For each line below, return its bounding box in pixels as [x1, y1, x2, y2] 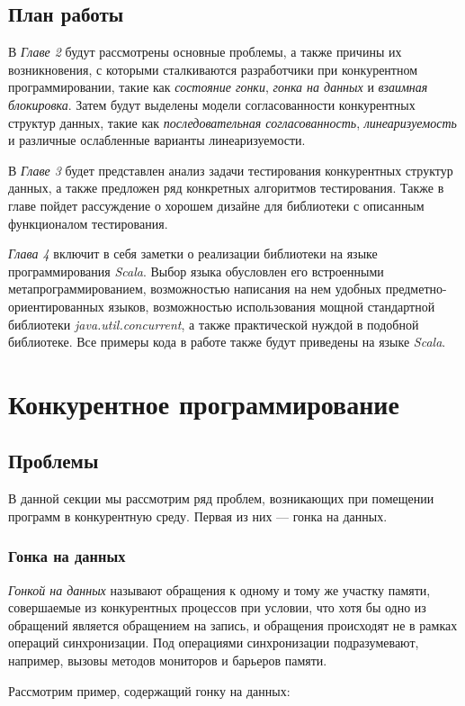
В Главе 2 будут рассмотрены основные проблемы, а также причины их [8, 42, 402, 61]
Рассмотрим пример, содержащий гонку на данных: [8, 681, 291, 700]
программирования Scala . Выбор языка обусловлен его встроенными [8, 261, 384, 280]
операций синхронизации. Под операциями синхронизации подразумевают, [8, 633, 419, 652]
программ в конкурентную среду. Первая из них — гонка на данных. [8, 506, 388, 525]
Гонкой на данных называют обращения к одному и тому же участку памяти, [8, 580, 431, 599]
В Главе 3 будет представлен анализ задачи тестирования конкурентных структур [8, 160, 453, 179]
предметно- [385, 279, 447, 298]
